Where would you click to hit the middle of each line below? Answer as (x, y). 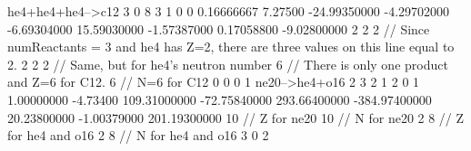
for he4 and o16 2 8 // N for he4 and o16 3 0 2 (138, 135)
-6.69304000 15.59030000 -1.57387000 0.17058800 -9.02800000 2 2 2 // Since (219, 28)
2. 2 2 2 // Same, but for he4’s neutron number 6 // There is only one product (228, 64)
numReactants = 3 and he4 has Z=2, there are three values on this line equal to (231, 47)
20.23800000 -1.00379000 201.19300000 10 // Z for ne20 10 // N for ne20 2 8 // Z (236, 117)
